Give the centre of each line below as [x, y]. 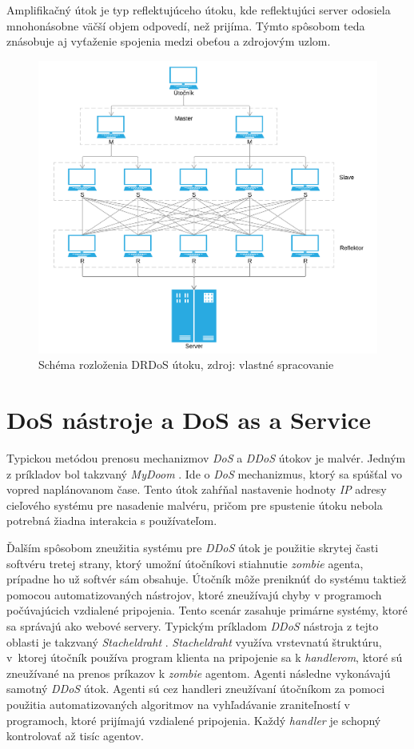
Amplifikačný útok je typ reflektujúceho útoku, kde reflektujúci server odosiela [199, 10]
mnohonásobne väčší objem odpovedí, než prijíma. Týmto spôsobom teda [186, 25]
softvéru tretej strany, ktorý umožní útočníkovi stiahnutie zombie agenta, [185, 563]
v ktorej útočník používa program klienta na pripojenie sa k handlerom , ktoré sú [205, 657]
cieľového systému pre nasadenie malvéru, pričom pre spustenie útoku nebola [195, 505]
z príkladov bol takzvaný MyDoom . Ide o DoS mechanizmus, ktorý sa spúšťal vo [205, 473]
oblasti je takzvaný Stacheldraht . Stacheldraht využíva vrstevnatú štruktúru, [194, 641]
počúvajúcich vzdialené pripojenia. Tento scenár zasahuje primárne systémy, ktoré [207, 610]
